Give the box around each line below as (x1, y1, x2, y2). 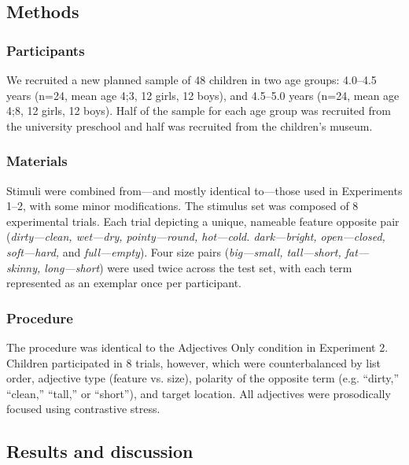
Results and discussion (6, 439, 193, 463)
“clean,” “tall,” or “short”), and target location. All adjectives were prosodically (6, 385, 391, 401)
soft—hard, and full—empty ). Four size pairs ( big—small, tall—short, (6, 243, 341, 260)
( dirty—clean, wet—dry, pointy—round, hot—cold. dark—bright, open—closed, (6, 228, 385, 245)
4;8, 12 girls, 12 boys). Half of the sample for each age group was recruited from (6, 102, 391, 119)
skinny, (6, 259, 41, 275)
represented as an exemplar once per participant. (6, 275, 242, 291)
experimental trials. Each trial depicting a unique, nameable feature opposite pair (6, 212, 400, 229)
